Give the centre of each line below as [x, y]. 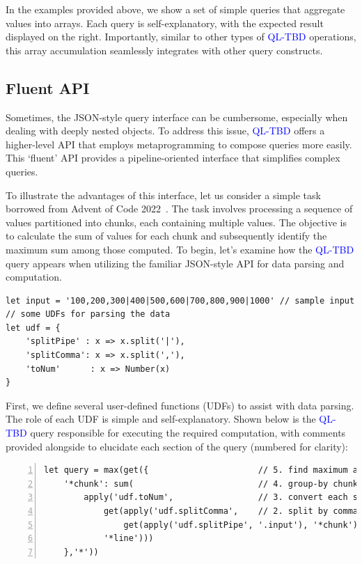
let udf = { [33, 328]
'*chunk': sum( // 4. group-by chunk [211, 484]
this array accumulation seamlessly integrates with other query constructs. [164, 50]
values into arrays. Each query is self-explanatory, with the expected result [165, 23]
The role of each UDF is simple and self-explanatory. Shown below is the [161, 419]
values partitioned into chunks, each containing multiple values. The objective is [176, 222]
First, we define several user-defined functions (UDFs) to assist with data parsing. [180, 405]
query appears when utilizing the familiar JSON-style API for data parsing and [175, 263]
